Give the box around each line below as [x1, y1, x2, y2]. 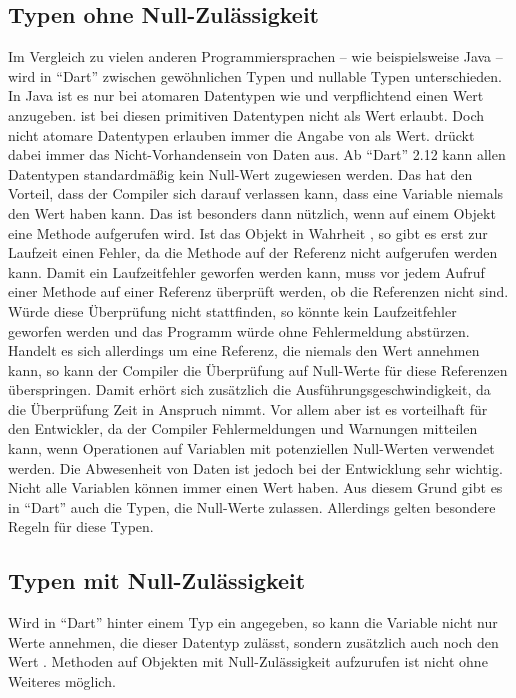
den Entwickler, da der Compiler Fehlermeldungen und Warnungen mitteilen [8, 418, 478, 439]
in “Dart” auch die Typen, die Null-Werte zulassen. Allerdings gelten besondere [8, 496, 496, 517]
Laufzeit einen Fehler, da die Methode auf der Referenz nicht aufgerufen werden [8, 242, 498, 263]
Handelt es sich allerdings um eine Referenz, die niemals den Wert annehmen [8, 340, 480, 361]
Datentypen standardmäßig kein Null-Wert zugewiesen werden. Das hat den [8, 163, 473, 184]
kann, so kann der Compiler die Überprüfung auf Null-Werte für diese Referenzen [8, 359, 508, 380]
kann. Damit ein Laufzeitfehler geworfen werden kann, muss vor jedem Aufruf [8, 261, 485, 282]
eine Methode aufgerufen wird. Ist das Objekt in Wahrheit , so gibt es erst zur [8, 222, 488, 243]
